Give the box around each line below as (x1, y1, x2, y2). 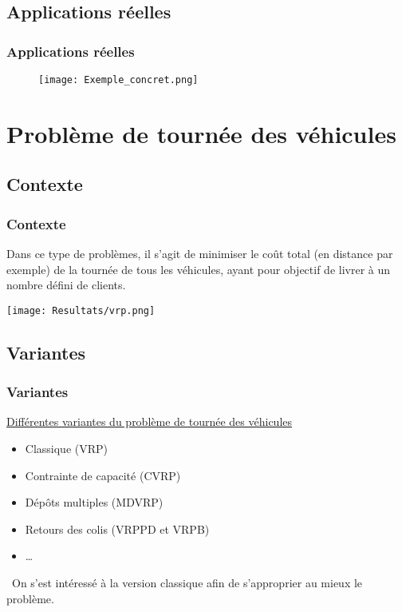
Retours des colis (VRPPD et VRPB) (25, 520, 210, 537)
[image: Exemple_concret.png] (38, 74, 199, 85)
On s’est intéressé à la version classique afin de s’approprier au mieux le (11, 574, 363, 591)
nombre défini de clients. (6, 276, 126, 293)
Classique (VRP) (25, 440, 108, 457)
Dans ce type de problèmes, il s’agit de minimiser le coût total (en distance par (6, 245, 393, 262)
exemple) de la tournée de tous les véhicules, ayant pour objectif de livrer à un (6, 260, 391, 277)
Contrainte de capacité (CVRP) (25, 467, 181, 483)
